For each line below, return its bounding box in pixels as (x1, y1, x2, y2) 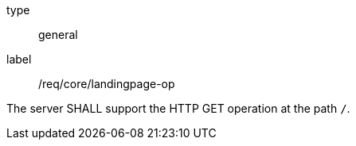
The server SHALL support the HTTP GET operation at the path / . (6, 102, 350, 115)
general (38, 28, 78, 41)
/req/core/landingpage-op (38, 77, 175, 90)
